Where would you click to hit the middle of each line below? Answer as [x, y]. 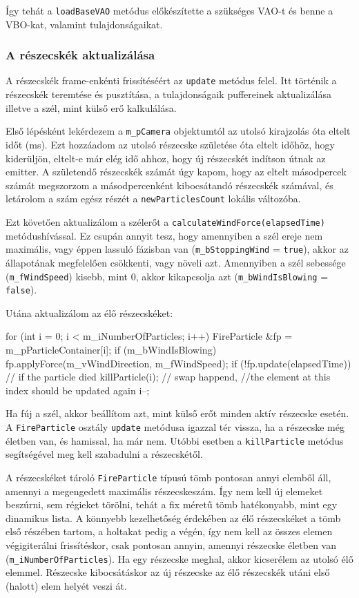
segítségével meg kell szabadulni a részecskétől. [104, 454]
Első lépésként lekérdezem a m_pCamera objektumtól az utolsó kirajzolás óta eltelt [178, 131]
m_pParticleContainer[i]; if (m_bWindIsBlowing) [111, 349]
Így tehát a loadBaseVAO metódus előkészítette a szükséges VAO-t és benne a [169, 10]
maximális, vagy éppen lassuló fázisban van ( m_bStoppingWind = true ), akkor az [177, 249]
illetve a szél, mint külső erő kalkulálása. [91, 107]
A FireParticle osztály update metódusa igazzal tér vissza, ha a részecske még [175, 426]
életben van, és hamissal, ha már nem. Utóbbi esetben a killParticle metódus [175, 440]
